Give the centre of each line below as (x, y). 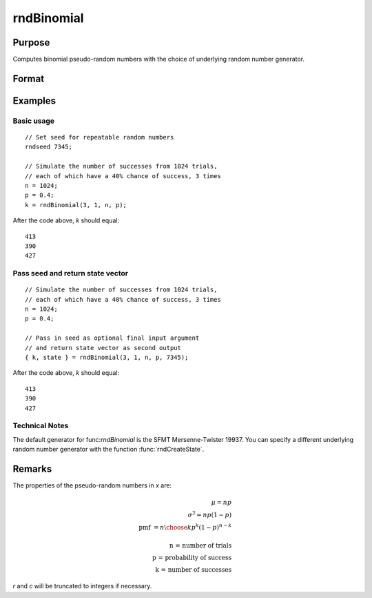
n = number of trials (200, 545)
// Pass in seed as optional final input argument (112, 338)
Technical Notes (41, 426)
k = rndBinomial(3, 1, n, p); (76, 205)
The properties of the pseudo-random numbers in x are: (92, 485)
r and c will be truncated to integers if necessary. (82, 586)
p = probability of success (192, 557)
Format (29, 78)
